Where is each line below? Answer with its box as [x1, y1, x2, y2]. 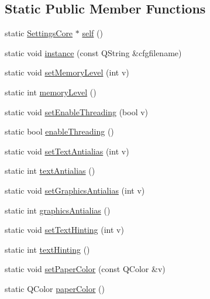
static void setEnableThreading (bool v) [5, 105, 149, 118]
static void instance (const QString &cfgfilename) [5, 46, 182, 59]
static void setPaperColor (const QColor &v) [5, 263, 166, 275]
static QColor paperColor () [5, 282, 105, 294]
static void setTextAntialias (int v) [5, 145, 129, 157]
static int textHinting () [5, 243, 90, 255]
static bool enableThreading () [5, 125, 114, 138]
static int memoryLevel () [5, 85, 97, 98]
